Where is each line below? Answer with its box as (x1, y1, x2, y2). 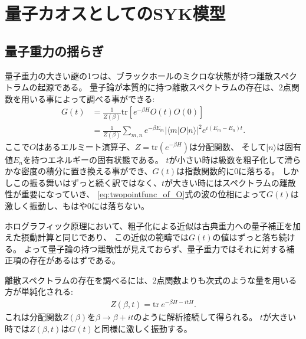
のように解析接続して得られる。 (133, 311, 258, 323)
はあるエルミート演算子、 (35, 140, 135, 152)
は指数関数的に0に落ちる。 (176, 165, 280, 177)
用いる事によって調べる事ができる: (21, 92, 155, 105)
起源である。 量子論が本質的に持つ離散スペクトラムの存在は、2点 (37, 81, 291, 93)
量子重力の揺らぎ (5, 41, 104, 60)
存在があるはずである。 (29, 254, 120, 266)
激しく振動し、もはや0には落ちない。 (5, 199, 149, 211)
